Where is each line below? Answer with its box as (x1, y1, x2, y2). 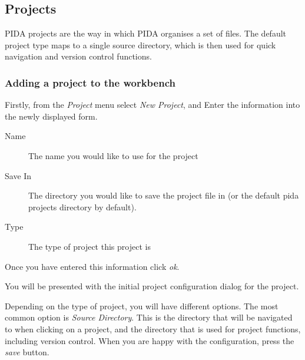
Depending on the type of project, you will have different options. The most (5, 299, 279, 312)
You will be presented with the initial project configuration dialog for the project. (5, 280, 299, 292)
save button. (5, 346, 49, 358)
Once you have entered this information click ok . (5, 260, 180, 272)
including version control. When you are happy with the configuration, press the (5, 334, 294, 346)
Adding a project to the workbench (5, 75, 175, 90)
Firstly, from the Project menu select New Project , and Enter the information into (5, 98, 300, 111)
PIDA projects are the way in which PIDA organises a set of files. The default (5, 27, 287, 39)
